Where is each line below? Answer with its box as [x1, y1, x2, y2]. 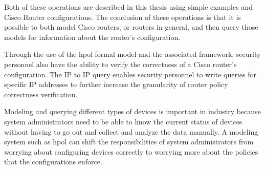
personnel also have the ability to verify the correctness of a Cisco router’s [4, 58, 237, 69]
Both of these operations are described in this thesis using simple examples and [4, 2, 253, 12]
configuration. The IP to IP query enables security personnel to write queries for [4, 69, 256, 79]
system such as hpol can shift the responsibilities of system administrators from [4, 136, 254, 147]
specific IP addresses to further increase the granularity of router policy [4, 79, 228, 90]
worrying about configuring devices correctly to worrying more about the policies [4, 146, 258, 157]
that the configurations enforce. [4, 156, 102, 167]
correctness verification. [4, 89, 78, 99]
